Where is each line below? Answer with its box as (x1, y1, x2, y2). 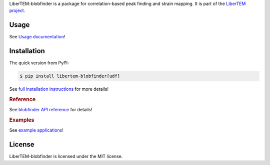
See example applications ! (9, 127, 63, 133)
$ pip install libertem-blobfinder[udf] (19, 73, 120, 79)
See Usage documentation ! (9, 34, 65, 40)
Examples (9, 117, 34, 123)
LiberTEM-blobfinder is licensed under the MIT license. (9, 154, 123, 160)
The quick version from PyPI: (9, 60, 69, 66)
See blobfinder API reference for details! (9, 107, 92, 113)
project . (9, 7, 25, 13)
